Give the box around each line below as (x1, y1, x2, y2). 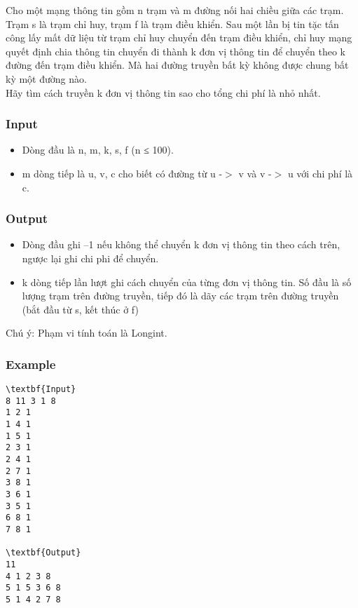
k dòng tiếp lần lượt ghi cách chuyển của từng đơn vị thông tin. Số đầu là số (22, 274, 352, 289)
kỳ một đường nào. (6, 71, 87, 86)
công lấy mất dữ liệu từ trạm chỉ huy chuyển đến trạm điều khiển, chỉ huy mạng (6, 30, 352, 45)
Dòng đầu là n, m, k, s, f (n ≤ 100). (22, 142, 174, 157)
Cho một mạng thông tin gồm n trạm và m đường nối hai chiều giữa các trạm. (6, 3, 344, 17)
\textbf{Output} (6, 548, 81, 558)
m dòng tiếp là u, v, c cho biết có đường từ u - (22, 165, 223, 180)
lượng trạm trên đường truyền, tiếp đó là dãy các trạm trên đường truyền (22, 288, 339, 303)
